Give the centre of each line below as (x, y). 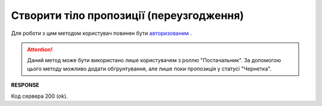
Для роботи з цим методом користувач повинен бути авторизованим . (101, 33)
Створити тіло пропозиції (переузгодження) (128, 15)
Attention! (40, 49)
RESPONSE (25, 85)
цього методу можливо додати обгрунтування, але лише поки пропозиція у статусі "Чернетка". (149, 69)
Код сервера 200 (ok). (39, 96)
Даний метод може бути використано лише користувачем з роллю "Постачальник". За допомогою (154, 60)
